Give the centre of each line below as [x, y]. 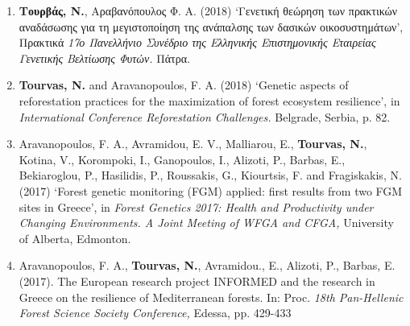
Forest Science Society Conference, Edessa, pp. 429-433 [155, 313]
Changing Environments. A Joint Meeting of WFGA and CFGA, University [206, 223]
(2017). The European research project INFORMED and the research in [197, 281]
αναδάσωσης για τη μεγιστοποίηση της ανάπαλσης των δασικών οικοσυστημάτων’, [211, 26]
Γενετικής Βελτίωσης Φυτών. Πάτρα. [104, 58]
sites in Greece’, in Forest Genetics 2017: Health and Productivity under [196, 206]
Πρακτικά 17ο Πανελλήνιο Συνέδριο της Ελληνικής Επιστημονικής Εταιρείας [197, 42]
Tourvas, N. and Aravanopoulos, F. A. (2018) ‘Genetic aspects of [184, 85]
